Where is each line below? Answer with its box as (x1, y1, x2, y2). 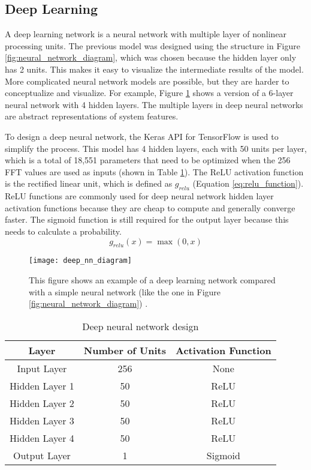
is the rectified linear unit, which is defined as (5, 177, 173, 190)
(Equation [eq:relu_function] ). (192, 177, 304, 190)
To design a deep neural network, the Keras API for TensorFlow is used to (5, 130, 279, 142)
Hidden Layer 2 (10, 396, 74, 410)
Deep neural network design (82, 319, 199, 333)
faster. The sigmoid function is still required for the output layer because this (5, 213, 289, 226)
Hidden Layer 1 (10, 378, 74, 393)
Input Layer (17, 361, 67, 375)
